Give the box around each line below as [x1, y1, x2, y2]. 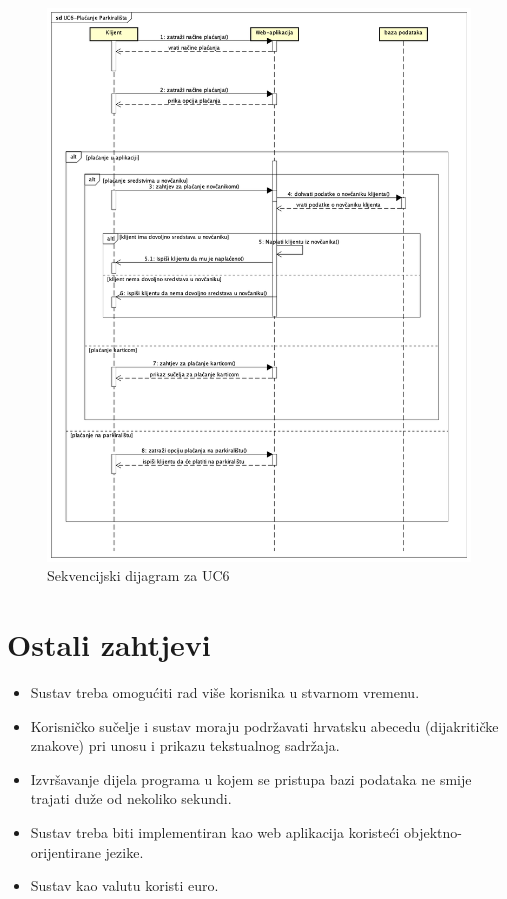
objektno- [404, 822, 462, 843]
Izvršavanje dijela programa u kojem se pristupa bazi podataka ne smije [30, 768, 472, 789]
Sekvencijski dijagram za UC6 [47, 565, 230, 586]
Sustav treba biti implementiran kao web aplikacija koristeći [30, 822, 400, 843]
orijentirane [30, 841, 101, 862]
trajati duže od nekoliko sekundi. [30, 788, 232, 809]
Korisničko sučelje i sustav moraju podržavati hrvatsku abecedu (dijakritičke [30, 715, 499, 736]
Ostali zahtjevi [7, 624, 211, 665]
